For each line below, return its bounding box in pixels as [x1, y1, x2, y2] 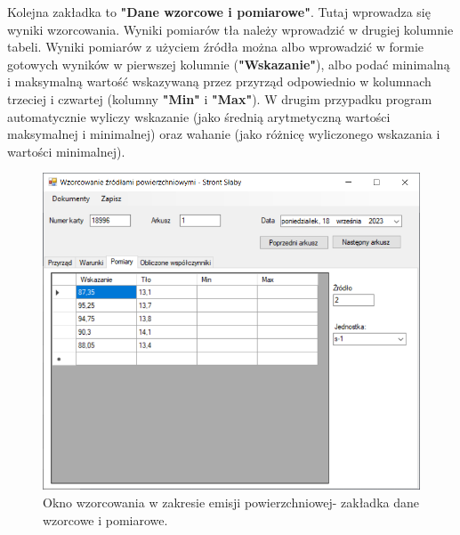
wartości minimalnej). [7, 142, 125, 160]
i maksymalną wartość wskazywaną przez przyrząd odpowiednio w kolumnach [7, 72, 432, 91]
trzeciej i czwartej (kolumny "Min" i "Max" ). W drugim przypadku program [7, 89, 432, 108]
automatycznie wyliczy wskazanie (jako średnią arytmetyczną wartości [7, 107, 391, 126]
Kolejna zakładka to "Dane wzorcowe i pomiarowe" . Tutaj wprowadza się [7, 3, 431, 20]
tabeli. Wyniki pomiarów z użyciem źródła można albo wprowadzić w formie [7, 37, 424, 56]
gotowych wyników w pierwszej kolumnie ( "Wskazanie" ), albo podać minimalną [7, 54, 450, 73]
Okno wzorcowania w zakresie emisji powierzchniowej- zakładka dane [43, 493, 419, 512]
